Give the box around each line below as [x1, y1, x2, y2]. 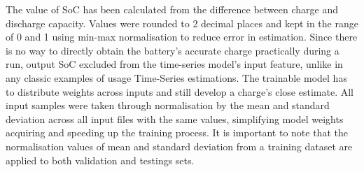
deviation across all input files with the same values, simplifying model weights [6, 111, 344, 126]
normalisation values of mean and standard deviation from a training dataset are [6, 138, 353, 153]
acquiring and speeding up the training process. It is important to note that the [6, 125, 348, 140]
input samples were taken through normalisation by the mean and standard [6, 98, 330, 113]
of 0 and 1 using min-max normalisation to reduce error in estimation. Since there [6, 29, 358, 44]
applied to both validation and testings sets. [6, 152, 195, 167]
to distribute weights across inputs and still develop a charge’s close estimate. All [6, 84, 353, 99]
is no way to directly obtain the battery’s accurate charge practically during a [6, 43, 339, 57]
